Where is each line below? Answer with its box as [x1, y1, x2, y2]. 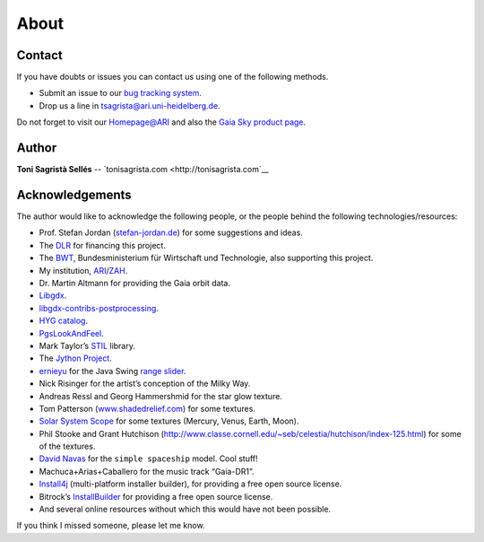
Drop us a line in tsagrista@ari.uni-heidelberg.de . [39, 100, 220, 111]
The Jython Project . [39, 353, 112, 363]
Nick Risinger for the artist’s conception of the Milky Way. [39, 378, 251, 389]
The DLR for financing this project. [39, 240, 166, 250]
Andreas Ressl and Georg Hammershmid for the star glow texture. [39, 390, 282, 401]
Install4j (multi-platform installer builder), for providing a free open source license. [39, 478, 342, 489]
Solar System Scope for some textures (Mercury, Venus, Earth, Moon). [39, 415, 299, 426]
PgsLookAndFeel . [39, 328, 105, 338]
